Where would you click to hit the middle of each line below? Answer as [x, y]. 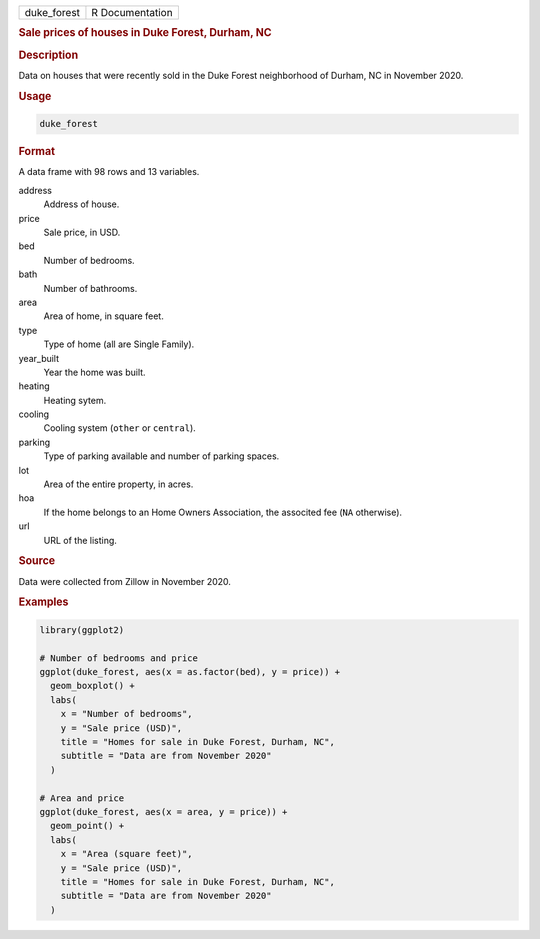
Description [48, 55]
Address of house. [81, 204]
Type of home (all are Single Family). [119, 344]
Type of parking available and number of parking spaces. [161, 456]
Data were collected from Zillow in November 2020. [125, 581]
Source [37, 561]
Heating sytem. [75, 400]
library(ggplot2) [82, 629]
